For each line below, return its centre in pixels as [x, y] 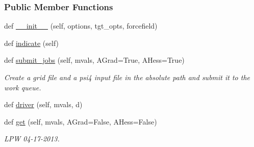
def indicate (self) [32, 43]
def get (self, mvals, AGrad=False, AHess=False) [81, 121]
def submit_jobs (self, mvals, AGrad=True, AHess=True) [94, 60]
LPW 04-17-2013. [32, 139]
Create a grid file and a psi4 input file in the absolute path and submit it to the [127, 77]
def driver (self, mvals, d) [43, 104]
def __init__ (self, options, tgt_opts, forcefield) [81, 26]
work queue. [23, 87]
